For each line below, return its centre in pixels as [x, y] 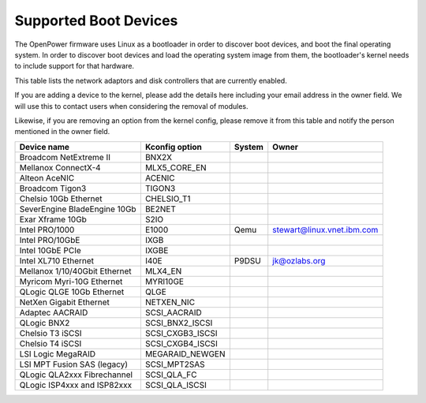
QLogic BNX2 [45, 323]
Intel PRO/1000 [47, 229]
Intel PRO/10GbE [50, 240]
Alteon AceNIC [47, 177]
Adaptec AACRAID [54, 312]
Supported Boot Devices [96, 21]
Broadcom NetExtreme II [65, 157]
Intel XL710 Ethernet [57, 260]
